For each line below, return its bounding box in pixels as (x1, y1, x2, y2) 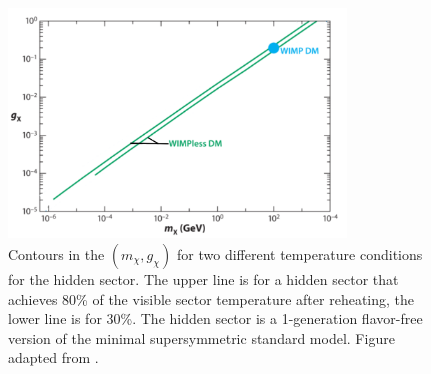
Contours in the (8, 244, 105, 265)
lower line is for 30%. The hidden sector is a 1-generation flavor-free (8, 308, 423, 329)
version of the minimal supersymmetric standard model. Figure (8, 327, 395, 348)
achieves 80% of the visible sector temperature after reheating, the (8, 288, 414, 309)
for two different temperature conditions (177, 244, 423, 265)
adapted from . (8, 347, 99, 368)
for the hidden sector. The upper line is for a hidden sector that (8, 269, 399, 290)
